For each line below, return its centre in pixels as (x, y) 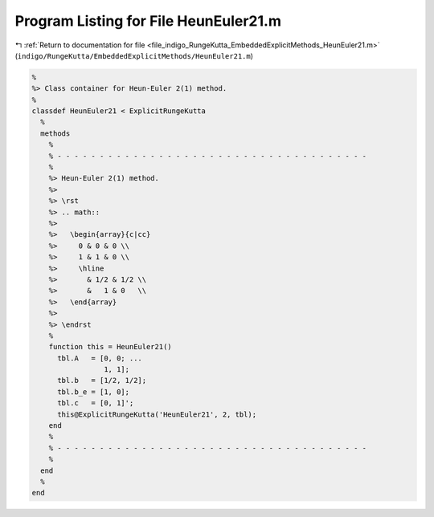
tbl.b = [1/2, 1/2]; (102, 381)
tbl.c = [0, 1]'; (96, 403)
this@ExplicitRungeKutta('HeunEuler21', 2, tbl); (157, 414)
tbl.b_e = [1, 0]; (94, 392)
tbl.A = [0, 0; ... (100, 358)
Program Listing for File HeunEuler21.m (148, 21)
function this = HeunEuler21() (110, 347)
